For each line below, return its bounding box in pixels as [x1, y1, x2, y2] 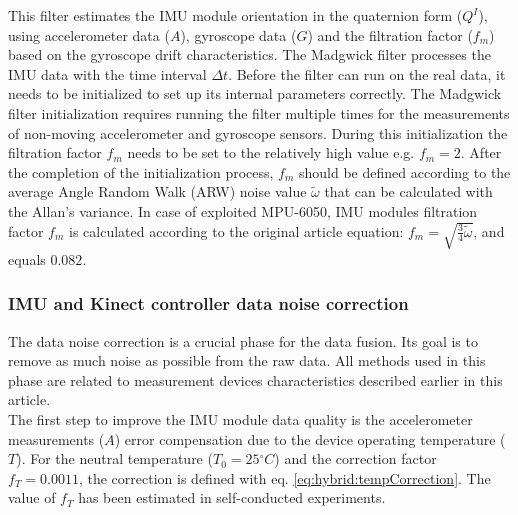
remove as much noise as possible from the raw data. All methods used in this [8, 350, 486, 371]
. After [460, 142, 502, 163]
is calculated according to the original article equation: [69, 220, 404, 241]
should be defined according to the [299, 161, 511, 182]
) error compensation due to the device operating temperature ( [114, 428, 506, 449]
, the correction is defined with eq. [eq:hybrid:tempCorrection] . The [78, 467, 491, 488]
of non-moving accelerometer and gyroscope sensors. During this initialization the [8, 122, 508, 143]
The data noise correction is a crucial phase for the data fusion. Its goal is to [8, 330, 478, 351]
